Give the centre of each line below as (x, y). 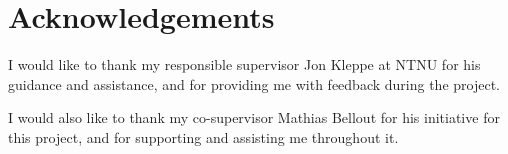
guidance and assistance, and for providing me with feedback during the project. (254, 83)
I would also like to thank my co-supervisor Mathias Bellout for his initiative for (254, 117)
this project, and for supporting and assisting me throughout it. (203, 136)
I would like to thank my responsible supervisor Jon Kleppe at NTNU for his (244, 64)
